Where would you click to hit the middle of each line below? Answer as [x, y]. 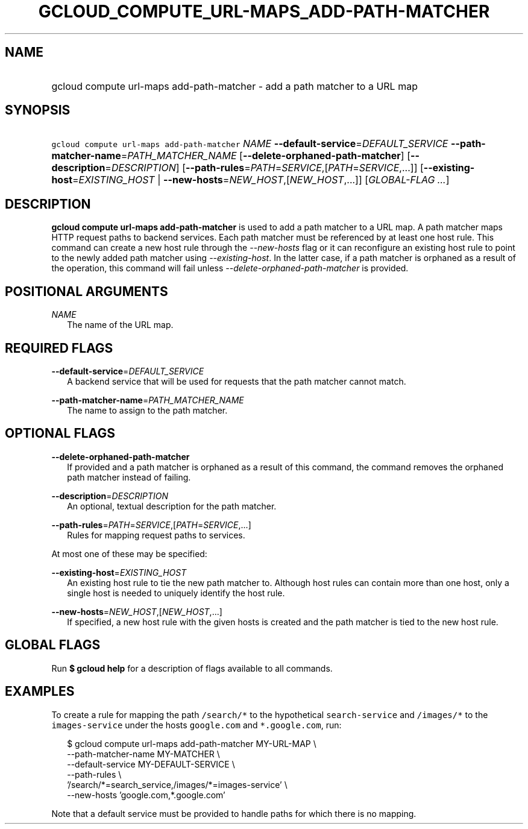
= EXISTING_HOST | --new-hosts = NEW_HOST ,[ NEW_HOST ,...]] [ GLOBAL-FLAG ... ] [261, 180]
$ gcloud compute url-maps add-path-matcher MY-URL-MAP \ [192, 743]
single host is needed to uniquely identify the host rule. [176, 593]
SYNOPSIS [38, 110]
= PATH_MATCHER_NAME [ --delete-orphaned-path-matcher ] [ [266, 156]
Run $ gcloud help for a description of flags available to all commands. [192, 668]
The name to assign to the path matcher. [147, 410]
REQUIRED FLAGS [59, 348]
